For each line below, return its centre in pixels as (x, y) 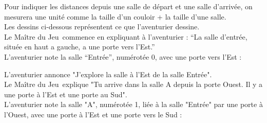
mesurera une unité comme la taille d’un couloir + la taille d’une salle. (115, 16)
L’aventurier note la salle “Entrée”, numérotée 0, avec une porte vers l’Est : (123, 56)
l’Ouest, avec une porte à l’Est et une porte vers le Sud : (93, 114)
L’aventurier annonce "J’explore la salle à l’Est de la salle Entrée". (108, 74)
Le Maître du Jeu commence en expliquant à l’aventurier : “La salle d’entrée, (126, 36)
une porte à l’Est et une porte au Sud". (66, 94)
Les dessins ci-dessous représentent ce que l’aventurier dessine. (102, 27)
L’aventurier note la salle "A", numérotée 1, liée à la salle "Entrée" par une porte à (133, 104)
